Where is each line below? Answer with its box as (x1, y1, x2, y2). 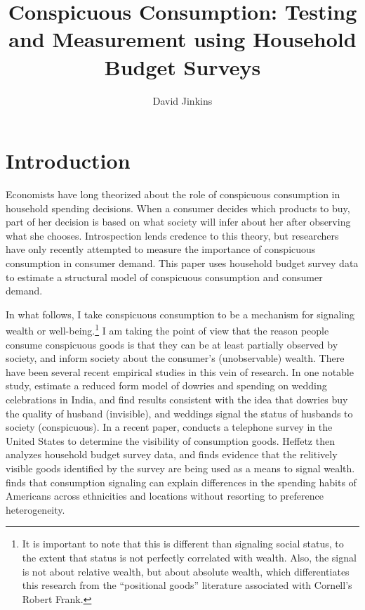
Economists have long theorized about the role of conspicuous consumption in (6, 187, 340, 202)
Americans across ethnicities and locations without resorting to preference (6, 488, 324, 503)
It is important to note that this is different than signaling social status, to (22, 536, 344, 551)
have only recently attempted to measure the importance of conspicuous (6, 242, 316, 257)
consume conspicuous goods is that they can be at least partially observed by (6, 337, 338, 351)
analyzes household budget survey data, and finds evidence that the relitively (6, 447, 338, 462)
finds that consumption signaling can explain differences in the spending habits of (6, 474, 357, 489)
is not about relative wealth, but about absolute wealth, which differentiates (22, 564, 350, 578)
